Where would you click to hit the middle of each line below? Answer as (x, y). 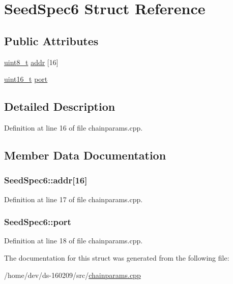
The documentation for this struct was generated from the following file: (117, 257)
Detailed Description (60, 106)
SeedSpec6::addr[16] (46, 180)
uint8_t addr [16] (31, 62)
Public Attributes (51, 40)
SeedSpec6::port (38, 222)
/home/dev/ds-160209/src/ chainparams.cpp (72, 275)
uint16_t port (26, 79)
